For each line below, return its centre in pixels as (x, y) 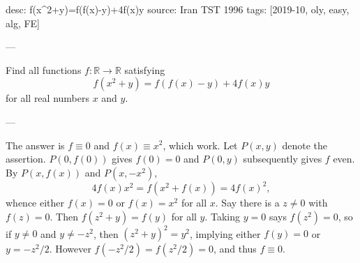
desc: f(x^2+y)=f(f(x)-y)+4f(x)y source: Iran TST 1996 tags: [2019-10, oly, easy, (178, 9)
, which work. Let (200, 145)
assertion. (26, 159)
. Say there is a (247, 203)
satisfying (145, 69)
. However (70, 249)
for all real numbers (47, 98)
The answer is (35, 145)
